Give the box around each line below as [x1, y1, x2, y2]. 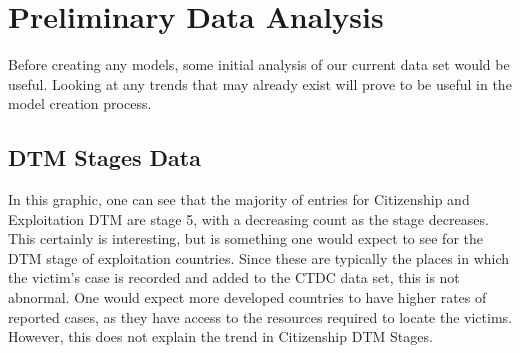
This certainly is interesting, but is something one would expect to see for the [8, 228, 483, 249]
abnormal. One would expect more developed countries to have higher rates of [8, 287, 487, 308]
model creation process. [8, 93, 152, 114]
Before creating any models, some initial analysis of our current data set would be [8, 54, 510, 75]
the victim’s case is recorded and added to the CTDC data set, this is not [8, 267, 460, 288]
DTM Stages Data [8, 142, 201, 173]
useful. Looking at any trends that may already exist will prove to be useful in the [8, 73, 512, 94]
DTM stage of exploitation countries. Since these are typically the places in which [8, 247, 510, 268]
